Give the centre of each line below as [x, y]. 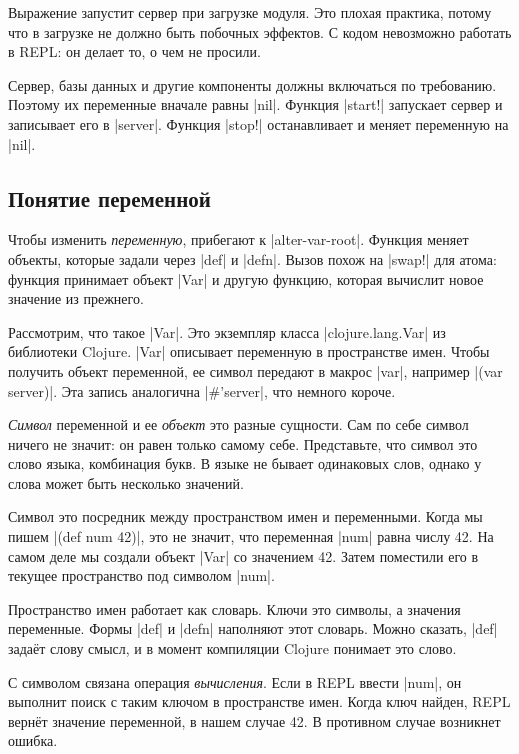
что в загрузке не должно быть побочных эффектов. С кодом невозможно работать [260, 31]
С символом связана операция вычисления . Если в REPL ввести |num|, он [235, 681]
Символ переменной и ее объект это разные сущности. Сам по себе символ [238, 424]
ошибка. [33, 740]
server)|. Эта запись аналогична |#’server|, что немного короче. [202, 390]
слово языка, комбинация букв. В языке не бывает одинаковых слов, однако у [245, 463]
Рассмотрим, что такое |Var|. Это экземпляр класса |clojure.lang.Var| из [227, 331]
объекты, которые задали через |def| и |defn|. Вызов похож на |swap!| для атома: [252, 258]
